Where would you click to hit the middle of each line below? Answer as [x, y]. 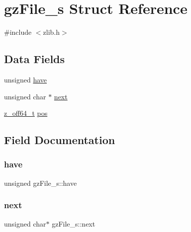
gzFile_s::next [74, 223]
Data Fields [35, 59]
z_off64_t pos [26, 113]
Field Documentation [60, 140]
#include [18, 32]
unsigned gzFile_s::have [41, 183]
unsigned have [26, 79]
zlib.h [51, 32]
